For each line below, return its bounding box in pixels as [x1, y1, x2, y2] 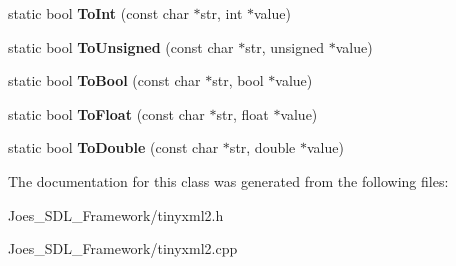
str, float [216, 103, 269, 124]
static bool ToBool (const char [8, 70, 201, 91]
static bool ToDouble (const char [8, 137, 219, 158]
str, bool [212, 70, 264, 91]
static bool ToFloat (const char [8, 103, 205, 124]
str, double [229, 137, 296, 158]
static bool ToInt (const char [8, 3, 189, 23]
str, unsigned [245, 36, 324, 57]
